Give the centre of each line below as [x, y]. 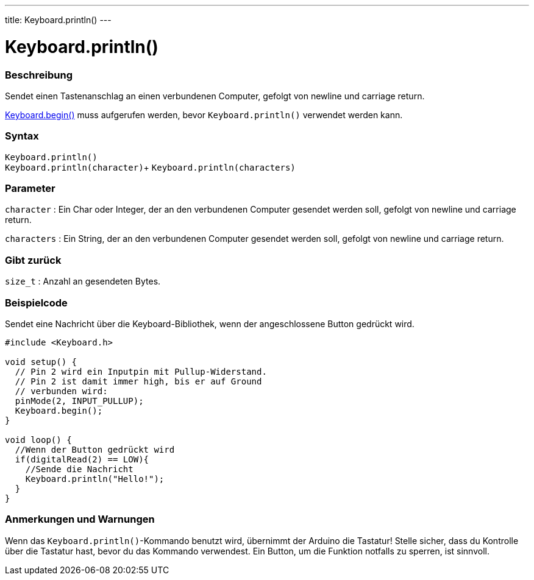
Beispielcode [36, 302]
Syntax [22, 136]
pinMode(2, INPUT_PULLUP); [79, 401]
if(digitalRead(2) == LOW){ [82, 459]
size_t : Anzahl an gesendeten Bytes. [83, 281]
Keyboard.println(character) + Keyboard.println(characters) [150, 167]
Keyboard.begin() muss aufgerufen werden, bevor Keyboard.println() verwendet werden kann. [204, 115]
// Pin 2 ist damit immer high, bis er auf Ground [138, 381]
